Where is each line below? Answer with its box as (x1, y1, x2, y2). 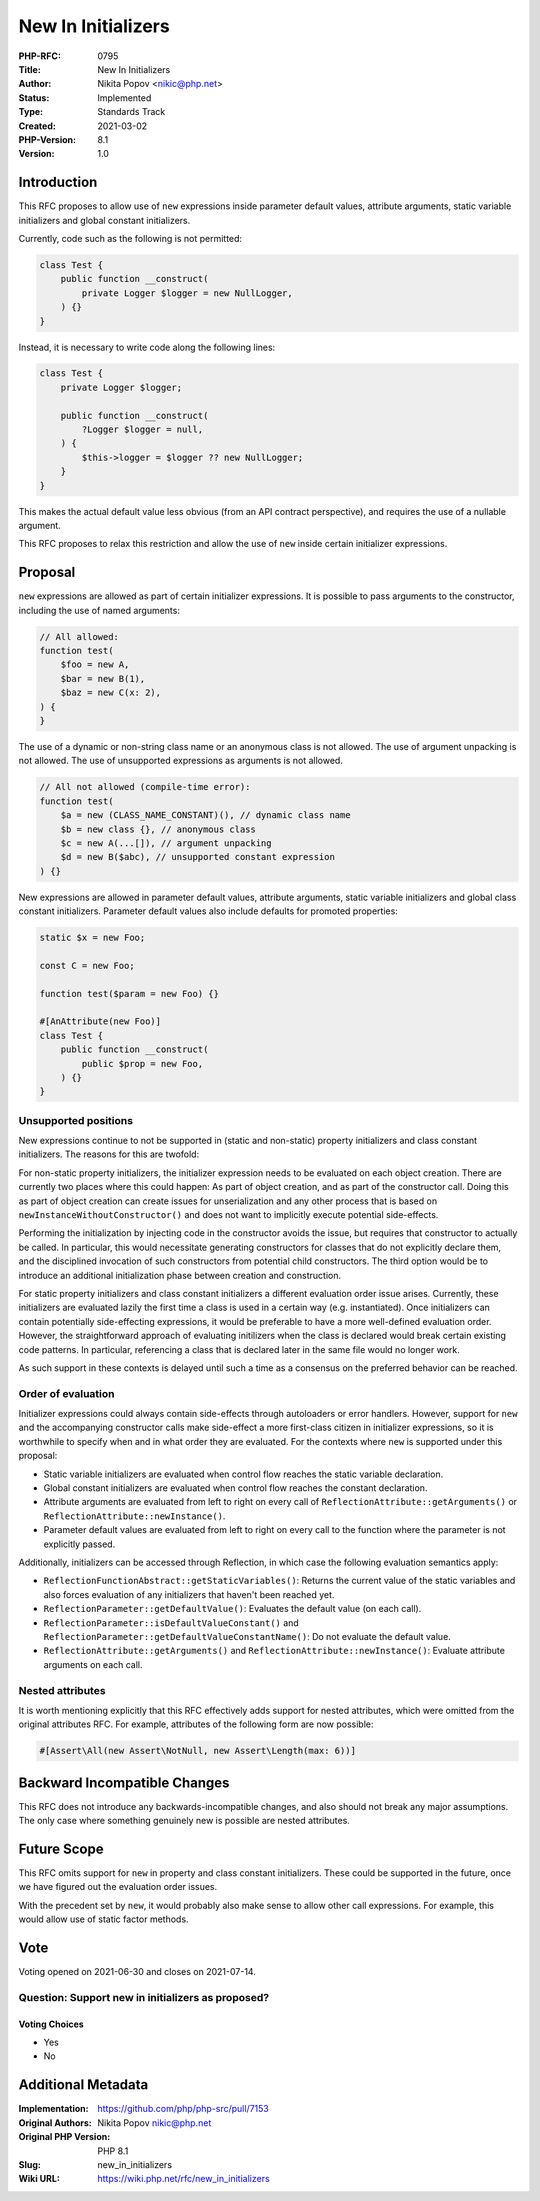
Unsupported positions (18, 1113, 134, 1127)
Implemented (97, 91, 152, 104)
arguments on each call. (43, 1658, 144, 1670)
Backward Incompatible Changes (18, 1774, 230, 1791)
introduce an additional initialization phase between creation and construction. (18, 1269, 342, 1281)
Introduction (18, 174, 98, 191)
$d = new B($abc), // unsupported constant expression (60, 851, 335, 863)
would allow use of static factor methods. (18, 1913, 189, 1925)
